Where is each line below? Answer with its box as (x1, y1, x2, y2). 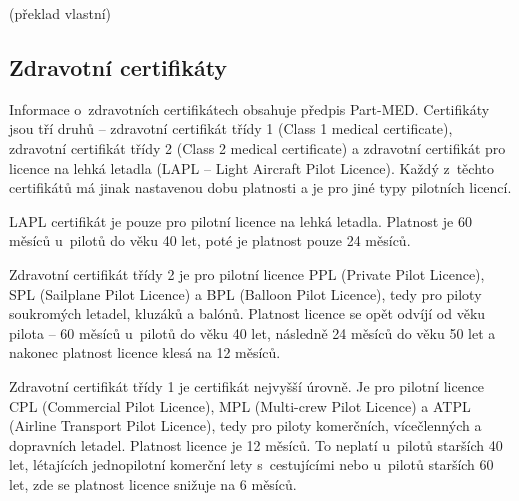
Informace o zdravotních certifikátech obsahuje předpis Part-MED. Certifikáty (9, 98, 490, 119)
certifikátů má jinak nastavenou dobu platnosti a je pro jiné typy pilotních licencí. (9, 177, 512, 198)
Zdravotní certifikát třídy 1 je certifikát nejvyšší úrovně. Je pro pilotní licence (9, 375, 485, 396)
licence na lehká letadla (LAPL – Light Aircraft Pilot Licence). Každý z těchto (9, 157, 495, 178)
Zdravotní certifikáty (9, 51, 228, 82)
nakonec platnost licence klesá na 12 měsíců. (9, 342, 281, 363)
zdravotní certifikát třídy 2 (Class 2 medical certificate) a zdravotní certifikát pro (9, 137, 506, 158)
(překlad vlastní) (9, 3, 112, 23)
